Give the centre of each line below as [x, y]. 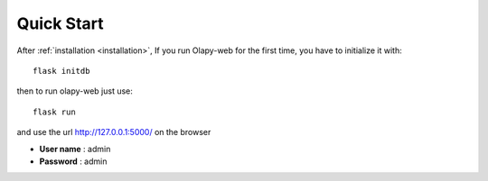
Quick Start [60, 23]
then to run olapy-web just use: [75, 91]
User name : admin [75, 149]
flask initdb [61, 71]
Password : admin [73, 161]
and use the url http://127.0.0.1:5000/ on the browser [114, 132]
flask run [54, 112]
